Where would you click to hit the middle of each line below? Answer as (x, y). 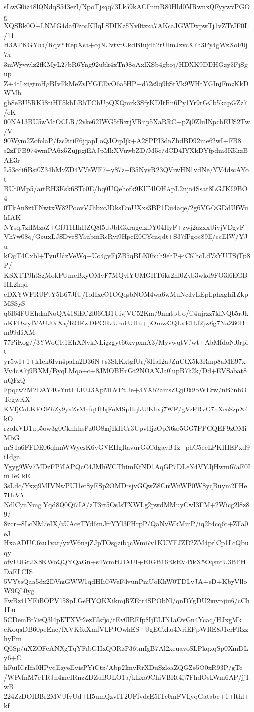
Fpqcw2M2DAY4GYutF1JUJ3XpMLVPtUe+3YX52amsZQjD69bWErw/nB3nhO (125, 389)
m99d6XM (20, 332)
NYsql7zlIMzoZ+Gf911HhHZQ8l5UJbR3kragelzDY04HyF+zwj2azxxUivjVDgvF (124, 227)
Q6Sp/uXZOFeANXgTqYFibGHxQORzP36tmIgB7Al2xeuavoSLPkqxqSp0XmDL (126, 648)
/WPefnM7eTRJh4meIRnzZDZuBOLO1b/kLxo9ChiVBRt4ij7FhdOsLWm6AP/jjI (126, 677)
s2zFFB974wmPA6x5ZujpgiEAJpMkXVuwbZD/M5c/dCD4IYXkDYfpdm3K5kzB (126, 150)
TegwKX (17, 399)
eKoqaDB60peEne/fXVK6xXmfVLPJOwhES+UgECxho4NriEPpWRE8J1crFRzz (126, 629)
